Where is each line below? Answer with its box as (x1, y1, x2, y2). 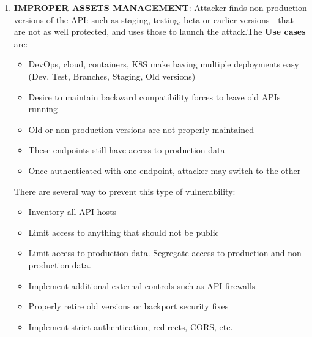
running (28, 102, 58, 115)
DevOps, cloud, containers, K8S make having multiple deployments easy (28, 58, 299, 70)
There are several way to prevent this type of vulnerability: (13, 184, 236, 197)
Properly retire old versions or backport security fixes (28, 300, 229, 312)
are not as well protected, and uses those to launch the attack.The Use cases (13, 25, 306, 38)
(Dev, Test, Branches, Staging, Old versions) (28, 69, 196, 82)
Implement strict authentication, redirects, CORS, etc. (28, 320, 233, 333)
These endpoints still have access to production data (28, 143, 225, 156)
